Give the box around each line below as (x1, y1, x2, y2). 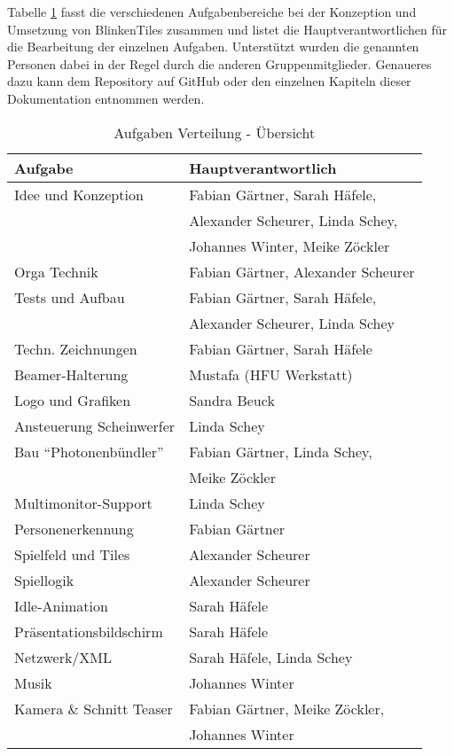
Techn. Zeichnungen (14, 338, 137, 359)
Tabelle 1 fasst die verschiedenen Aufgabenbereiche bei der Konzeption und (7, 3, 417, 20)
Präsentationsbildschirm (14, 620, 163, 642)
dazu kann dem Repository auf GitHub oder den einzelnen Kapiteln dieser (7, 72, 411, 90)
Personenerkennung (14, 518, 134, 539)
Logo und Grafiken (14, 389, 131, 410)
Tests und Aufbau (14, 286, 125, 308)
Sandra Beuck (189, 389, 275, 410)
